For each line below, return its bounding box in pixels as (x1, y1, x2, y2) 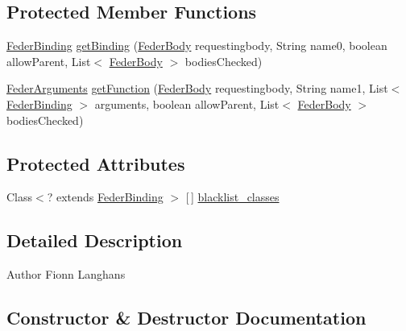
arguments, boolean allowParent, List (94, 95, 280, 112)
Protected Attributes (6, 151, 185, 176)
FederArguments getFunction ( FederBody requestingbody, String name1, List (6, 80, 388, 97)
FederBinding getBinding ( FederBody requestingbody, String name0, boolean (6, 37, 387, 54)
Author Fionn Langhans (6, 266, 126, 283)
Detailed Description (6, 228, 183, 253)
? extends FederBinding (47, 188, 164, 205)
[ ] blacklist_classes (185, 188, 280, 205)
